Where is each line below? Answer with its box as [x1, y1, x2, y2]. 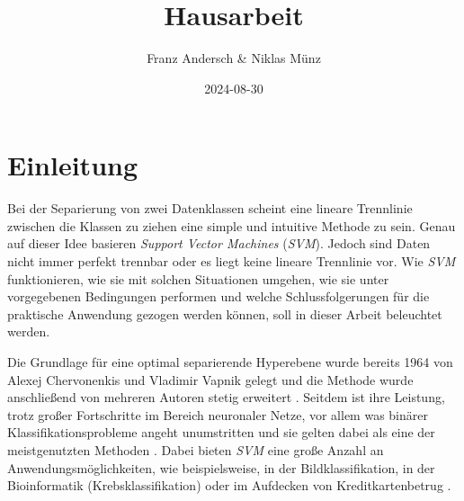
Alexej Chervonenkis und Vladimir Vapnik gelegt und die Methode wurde [7, 370, 414, 389]
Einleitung [7, 147, 138, 183]
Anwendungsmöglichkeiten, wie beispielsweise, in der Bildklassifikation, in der [7, 458, 435, 477]
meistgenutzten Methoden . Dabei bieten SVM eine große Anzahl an [7, 440, 384, 459]
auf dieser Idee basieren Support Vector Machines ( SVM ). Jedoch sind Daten [7, 234, 431, 253]
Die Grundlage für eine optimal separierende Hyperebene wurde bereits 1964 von [7, 353, 453, 371]
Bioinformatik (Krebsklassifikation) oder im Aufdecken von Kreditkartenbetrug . [7, 476, 451, 495]
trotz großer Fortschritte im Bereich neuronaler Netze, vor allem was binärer [7, 405, 428, 424]
